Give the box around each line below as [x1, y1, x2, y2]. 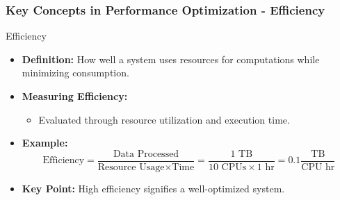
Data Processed [113, 149, 179, 159]
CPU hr [301, 162, 335, 172]
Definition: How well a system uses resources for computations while [22, 51, 320, 66]
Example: [22, 135, 68, 150]
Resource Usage [97, 162, 165, 172]
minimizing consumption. [22, 65, 129, 80]
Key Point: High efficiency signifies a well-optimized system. [22, 181, 285, 195]
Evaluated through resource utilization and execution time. [38, 112, 290, 126]
